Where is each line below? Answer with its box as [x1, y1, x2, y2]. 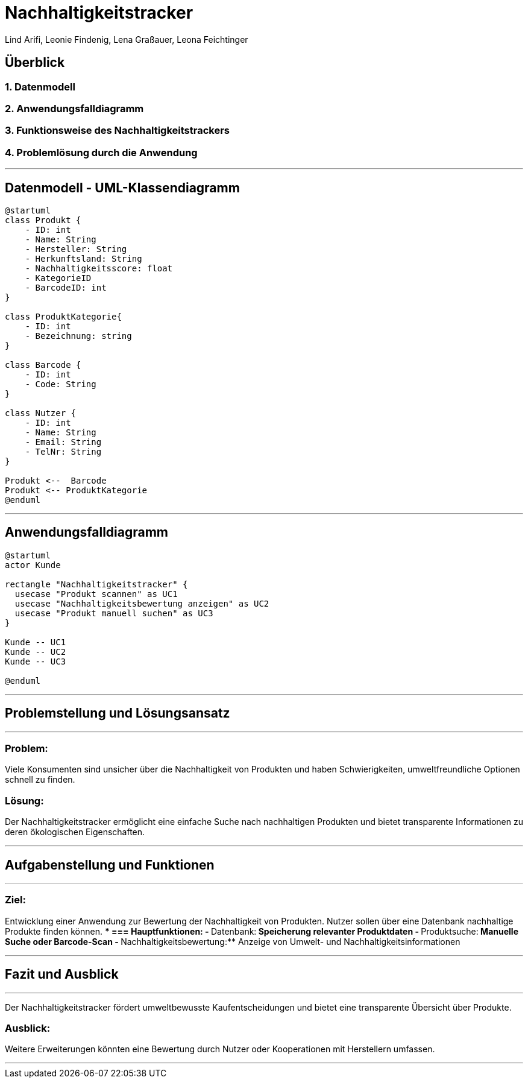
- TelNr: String [25, 446, 102, 456]
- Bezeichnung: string [25, 330, 132, 341]
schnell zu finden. [5, 774, 75, 785]
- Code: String [25, 379, 96, 389]
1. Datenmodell [5, 80, 75, 93]
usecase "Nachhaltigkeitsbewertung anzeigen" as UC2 [14, 598, 269, 608]
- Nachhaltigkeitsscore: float [25, 263, 173, 273]
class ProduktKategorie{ [5, 311, 122, 321]
